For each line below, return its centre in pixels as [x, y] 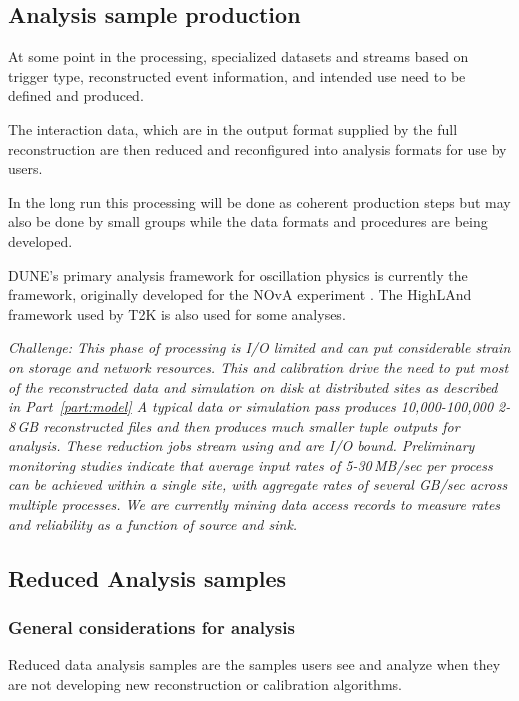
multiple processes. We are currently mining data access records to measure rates [254, 504]
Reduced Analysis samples [147, 577]
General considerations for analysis [151, 626]
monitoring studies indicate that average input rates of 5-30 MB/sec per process [250, 464]
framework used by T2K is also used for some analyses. [177, 313]
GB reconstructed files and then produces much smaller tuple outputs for [238, 425]
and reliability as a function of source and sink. [153, 523]
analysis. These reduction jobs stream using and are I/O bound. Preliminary [241, 445]
